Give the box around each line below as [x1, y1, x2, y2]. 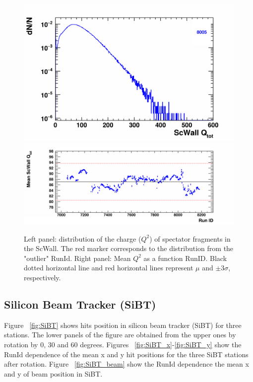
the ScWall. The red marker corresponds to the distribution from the [24, 243, 234, 254]
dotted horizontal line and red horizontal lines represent [24, 262, 193, 273]
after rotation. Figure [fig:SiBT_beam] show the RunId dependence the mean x [4, 359, 249, 369]
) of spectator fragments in [149, 233, 231, 244]
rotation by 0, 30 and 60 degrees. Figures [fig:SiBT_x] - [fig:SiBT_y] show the [4, 339, 242, 349]
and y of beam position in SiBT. [4, 368, 103, 379]
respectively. [24, 272, 61, 282]
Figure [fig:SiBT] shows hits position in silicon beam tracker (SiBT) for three [4, 319, 242, 330]
